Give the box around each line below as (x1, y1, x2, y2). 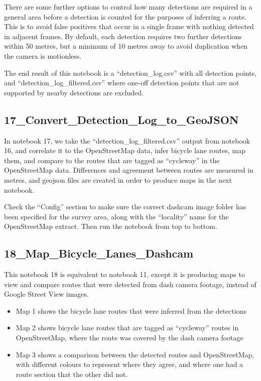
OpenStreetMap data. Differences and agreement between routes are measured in (4, 165, 253, 175)
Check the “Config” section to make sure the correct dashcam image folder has (4, 201, 246, 212)
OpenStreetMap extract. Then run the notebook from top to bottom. (4, 221, 217, 231)
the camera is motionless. (4, 50, 82, 61)
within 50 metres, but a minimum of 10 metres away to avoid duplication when (4, 41, 248, 51)
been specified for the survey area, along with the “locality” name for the (4, 211, 229, 221)
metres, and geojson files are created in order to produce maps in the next (4, 174, 232, 185)
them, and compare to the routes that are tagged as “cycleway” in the (4, 155, 220, 165)
